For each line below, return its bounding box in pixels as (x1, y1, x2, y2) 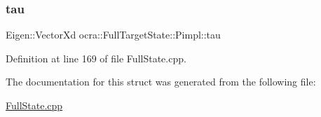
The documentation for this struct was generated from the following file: (6, 74, 316, 89)
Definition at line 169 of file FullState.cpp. (6, 50, 186, 65)
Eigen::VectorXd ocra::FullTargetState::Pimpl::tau (6, 27, 221, 42)
